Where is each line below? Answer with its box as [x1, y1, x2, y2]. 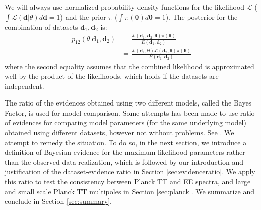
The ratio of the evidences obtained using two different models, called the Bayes [5, 97, 252, 108]
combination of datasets [5, 21, 78, 32]
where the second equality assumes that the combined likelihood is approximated [5, 61, 254, 71]
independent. [5, 80, 44, 91]
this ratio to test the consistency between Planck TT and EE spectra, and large [5, 176, 251, 187]
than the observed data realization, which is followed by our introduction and [5, 156, 244, 167]
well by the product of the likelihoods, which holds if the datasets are [5, 71, 219, 81]
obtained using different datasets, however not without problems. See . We [5, 127, 234, 138]
